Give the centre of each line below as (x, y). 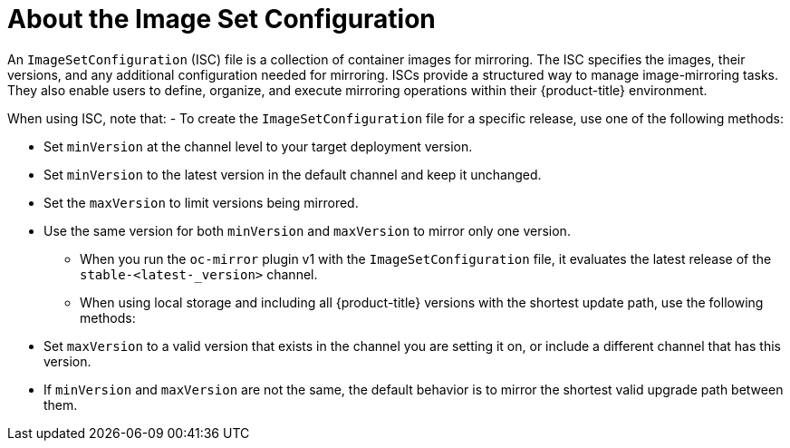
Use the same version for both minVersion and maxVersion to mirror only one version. (307, 230)
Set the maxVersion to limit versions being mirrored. (201, 202)
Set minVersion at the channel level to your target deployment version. (258, 146)
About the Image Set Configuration (222, 19)
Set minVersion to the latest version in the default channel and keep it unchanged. (293, 174)
